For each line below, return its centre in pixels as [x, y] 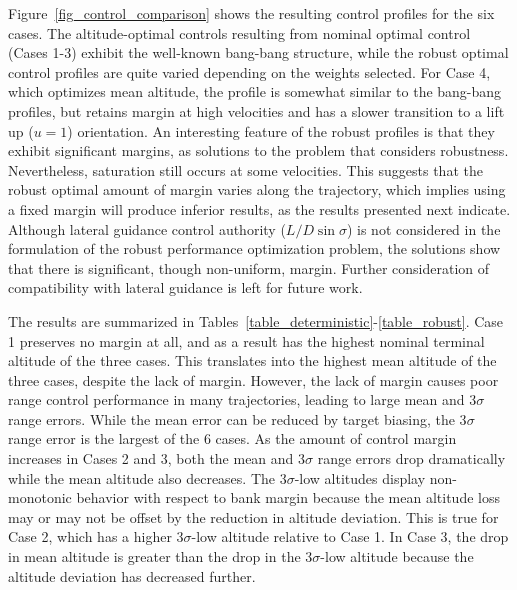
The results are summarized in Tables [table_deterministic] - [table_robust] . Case [256, 320]
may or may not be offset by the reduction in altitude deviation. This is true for [253, 516]
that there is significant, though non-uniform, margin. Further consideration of [249, 267]
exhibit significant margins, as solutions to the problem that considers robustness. [258, 150]
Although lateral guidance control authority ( [147, 228]
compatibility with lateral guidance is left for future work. [185, 287]
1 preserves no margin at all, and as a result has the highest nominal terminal [246, 340]
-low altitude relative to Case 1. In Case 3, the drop [350, 536]
